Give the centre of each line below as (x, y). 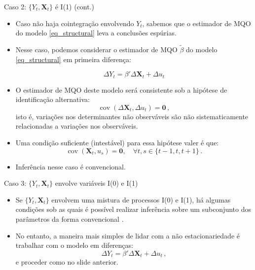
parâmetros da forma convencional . (70, 219)
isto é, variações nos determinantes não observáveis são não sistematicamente (132, 116)
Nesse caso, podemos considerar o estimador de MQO (96, 49)
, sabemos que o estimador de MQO (197, 23)
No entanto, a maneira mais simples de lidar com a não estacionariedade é (127, 235)
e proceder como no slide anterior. (67, 262)
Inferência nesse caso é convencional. (71, 166)
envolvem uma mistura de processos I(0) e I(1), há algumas (141, 199)
